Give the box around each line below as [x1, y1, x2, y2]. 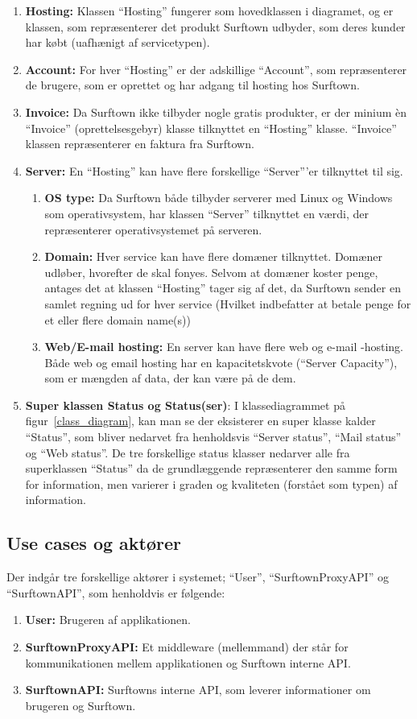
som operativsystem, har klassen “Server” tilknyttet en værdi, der [44, 205, 369, 221]
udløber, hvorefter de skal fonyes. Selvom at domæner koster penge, [44, 263, 378, 280]
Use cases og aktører [6, 531, 181, 556]
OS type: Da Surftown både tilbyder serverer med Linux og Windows [44, 189, 393, 206]
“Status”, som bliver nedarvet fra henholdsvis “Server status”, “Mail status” [25, 428, 402, 445]
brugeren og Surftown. [25, 696, 136, 713]
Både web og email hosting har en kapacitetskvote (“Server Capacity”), [44, 353, 398, 370]
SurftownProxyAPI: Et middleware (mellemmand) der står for [25, 638, 349, 655]
